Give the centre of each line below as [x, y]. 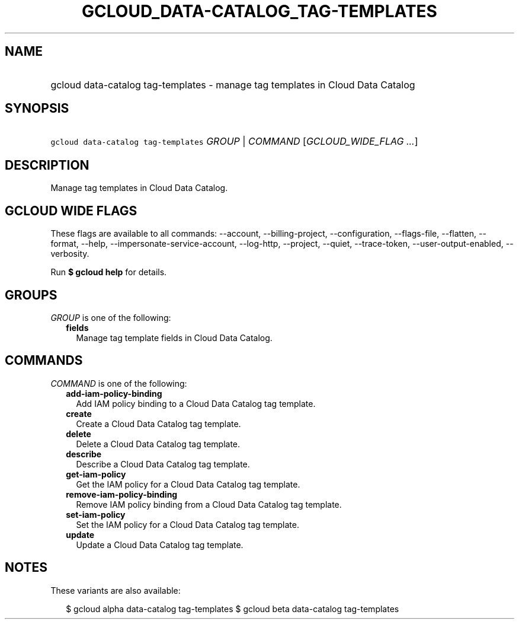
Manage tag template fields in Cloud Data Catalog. [174, 338]
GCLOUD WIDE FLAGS [71, 211]
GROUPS [31, 295]
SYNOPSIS [37, 109]
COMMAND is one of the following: [119, 383]
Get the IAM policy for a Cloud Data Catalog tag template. [188, 484]
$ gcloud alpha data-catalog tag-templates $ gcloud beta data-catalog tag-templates [233, 609]
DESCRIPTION [47, 165]
